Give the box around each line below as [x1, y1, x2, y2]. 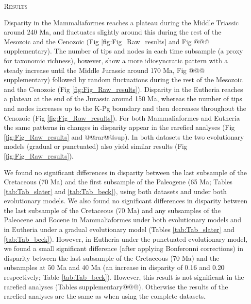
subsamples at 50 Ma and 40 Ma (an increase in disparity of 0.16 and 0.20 [4, 262, 225, 272]
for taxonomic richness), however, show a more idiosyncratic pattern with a [4, 55, 228, 65]
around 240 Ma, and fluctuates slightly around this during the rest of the [4, 27, 221, 37]
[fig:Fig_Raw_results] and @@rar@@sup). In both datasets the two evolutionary [4, 131, 244, 142]
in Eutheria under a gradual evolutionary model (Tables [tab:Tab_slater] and [4, 224, 234, 234]
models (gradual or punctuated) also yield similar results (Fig [4, 141, 187, 151]
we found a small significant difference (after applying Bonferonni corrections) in [4, 243, 243, 253]
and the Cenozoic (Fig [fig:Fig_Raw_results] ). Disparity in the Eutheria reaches [4, 84, 243, 94]
